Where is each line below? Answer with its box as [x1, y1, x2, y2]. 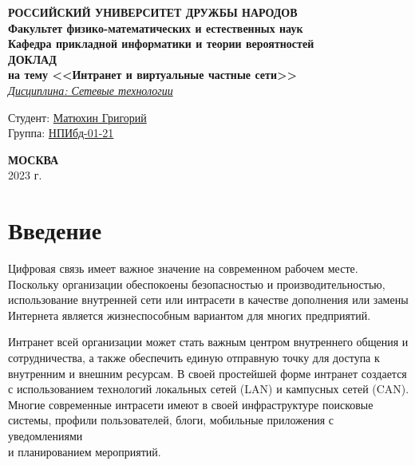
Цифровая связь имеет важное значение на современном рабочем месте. [8, 260, 358, 277]
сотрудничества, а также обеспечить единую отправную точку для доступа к [8, 349, 380, 366]
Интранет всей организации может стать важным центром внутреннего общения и [8, 333, 409, 350]
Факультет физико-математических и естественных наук [8, 19, 303, 36]
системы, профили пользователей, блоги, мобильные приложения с [8, 412, 334, 428]
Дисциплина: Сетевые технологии [8, 81, 173, 98]
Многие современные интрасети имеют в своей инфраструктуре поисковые [8, 396, 373, 412]
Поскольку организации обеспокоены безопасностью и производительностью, [8, 275, 385, 292]
